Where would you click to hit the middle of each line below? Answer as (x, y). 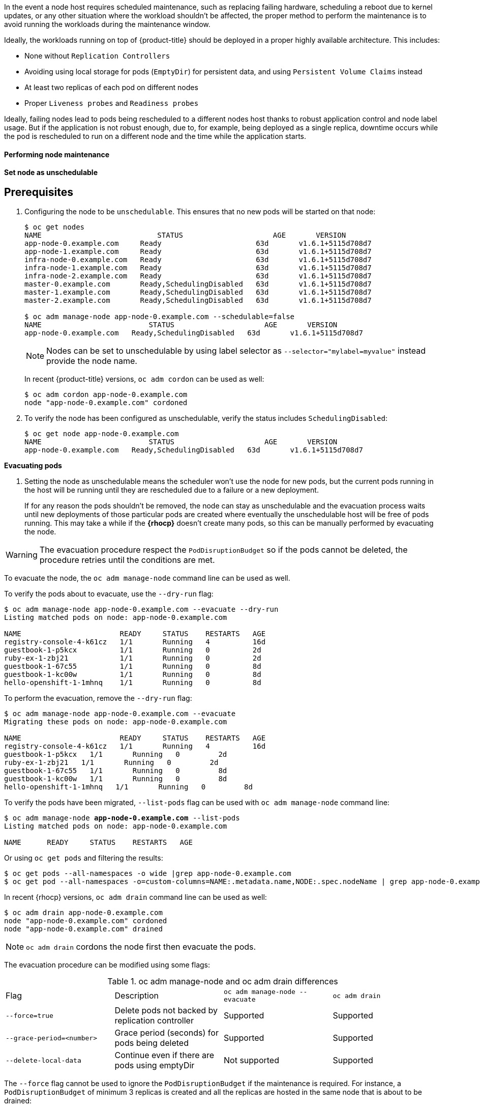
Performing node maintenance (57, 154)
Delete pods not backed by (166, 1011)
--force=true (29, 1015)
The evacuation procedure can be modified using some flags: (107, 965)
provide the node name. (92, 361)
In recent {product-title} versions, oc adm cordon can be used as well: (144, 379)
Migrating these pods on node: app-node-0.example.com (116, 722)
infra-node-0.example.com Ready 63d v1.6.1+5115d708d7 (198, 260)
